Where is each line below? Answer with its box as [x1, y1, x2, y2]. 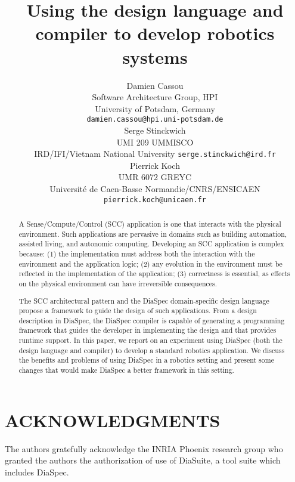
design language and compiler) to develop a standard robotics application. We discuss [18, 345, 285, 355]
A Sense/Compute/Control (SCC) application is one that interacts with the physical [18, 219, 281, 229]
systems [122, 44, 188, 69]
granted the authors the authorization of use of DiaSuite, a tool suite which [5, 454, 281, 466]
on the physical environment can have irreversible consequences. [18, 278, 218, 288]
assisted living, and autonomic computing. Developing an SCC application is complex [18, 239, 284, 249]
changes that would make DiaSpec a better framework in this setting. [18, 365, 234, 375]
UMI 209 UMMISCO [116, 135, 194, 148]
